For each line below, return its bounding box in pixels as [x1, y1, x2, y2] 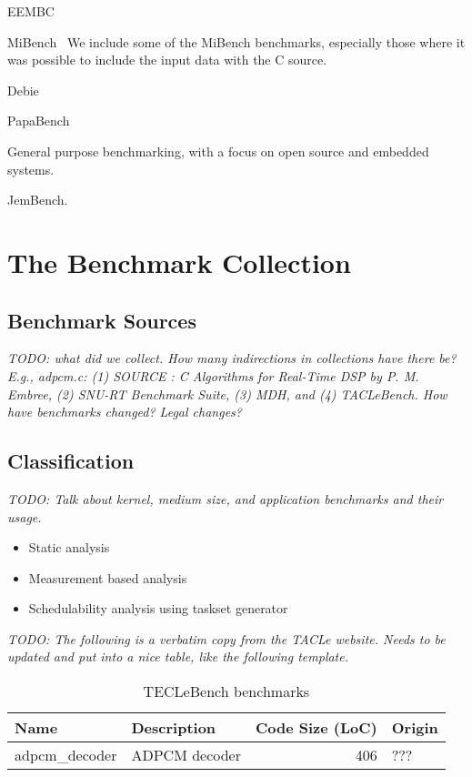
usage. [7, 507, 42, 526]
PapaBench [7, 111, 70, 130]
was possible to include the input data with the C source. [7, 50, 327, 69]
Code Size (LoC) [256, 717, 377, 739]
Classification [7, 447, 135, 475]
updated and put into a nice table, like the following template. [7, 647, 349, 666]
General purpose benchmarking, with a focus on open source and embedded [7, 141, 429, 160]
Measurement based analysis [28, 568, 187, 587]
